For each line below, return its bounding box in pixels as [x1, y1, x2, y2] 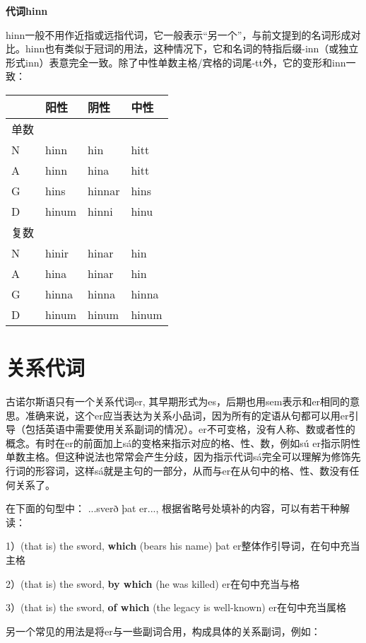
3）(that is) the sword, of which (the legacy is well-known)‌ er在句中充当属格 [6, 600, 347, 615]
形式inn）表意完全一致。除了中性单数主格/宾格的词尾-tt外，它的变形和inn [6, 54, 346, 69]
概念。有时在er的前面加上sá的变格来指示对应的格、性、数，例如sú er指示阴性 [6, 435, 360, 450]
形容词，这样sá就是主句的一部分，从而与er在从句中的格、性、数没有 [35, 463, 350, 478]
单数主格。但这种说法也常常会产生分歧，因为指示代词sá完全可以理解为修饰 [6, 449, 351, 464]
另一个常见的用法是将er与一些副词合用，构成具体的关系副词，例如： [6, 623, 321, 638]
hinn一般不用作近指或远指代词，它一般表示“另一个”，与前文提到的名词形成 [6, 27, 351, 42]
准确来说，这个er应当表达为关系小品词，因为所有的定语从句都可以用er [25, 407, 349, 422]
